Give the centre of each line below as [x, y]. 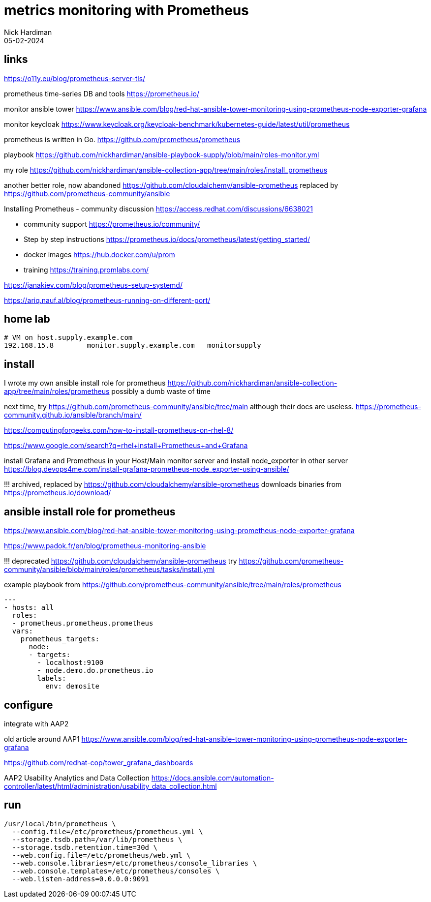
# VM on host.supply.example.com [68, 338]
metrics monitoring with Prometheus [126, 10]
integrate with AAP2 [36, 723]
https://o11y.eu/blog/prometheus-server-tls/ [75, 78]
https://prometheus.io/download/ [58, 493]
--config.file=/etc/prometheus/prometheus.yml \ [108, 831]
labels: [52, 678]
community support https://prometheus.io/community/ [112, 224]
